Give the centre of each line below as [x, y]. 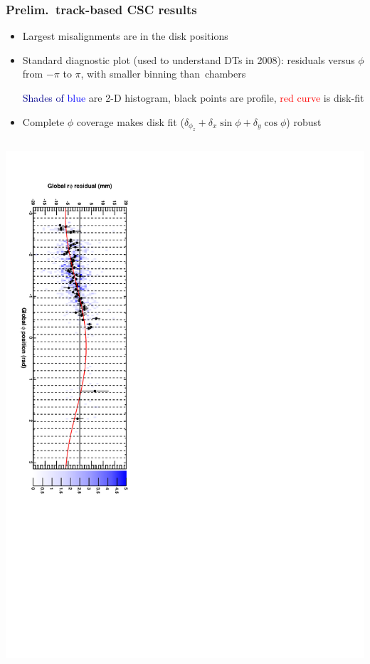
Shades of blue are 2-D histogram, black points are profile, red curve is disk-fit [193, 98]
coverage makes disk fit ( [130, 121]
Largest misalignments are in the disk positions [125, 36]
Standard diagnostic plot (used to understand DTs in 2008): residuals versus [189, 59]
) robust [304, 121]
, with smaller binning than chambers [163, 74]
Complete [43, 121]
